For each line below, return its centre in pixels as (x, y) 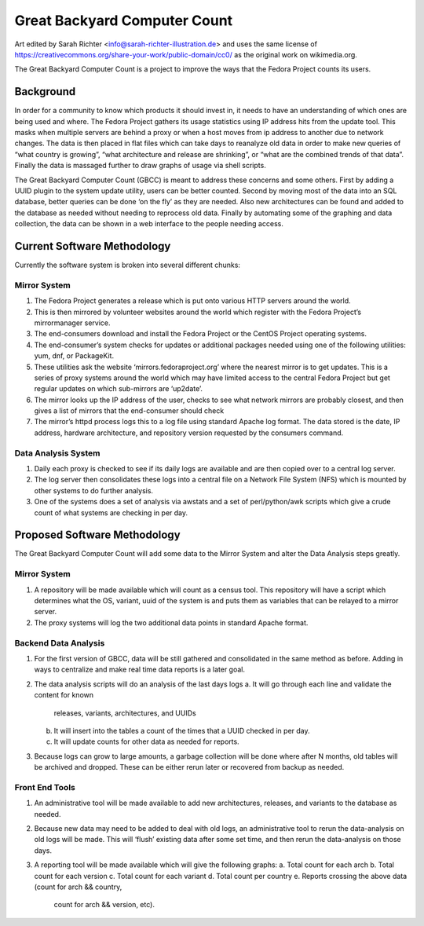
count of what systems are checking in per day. (111, 512)
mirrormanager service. (72, 323)
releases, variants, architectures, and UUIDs (125, 713)
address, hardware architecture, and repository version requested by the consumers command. (189, 433)
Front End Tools (45, 787)
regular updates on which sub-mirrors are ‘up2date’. (119, 389)
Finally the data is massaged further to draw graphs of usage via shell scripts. (140, 166)
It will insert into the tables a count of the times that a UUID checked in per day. (182, 730)
